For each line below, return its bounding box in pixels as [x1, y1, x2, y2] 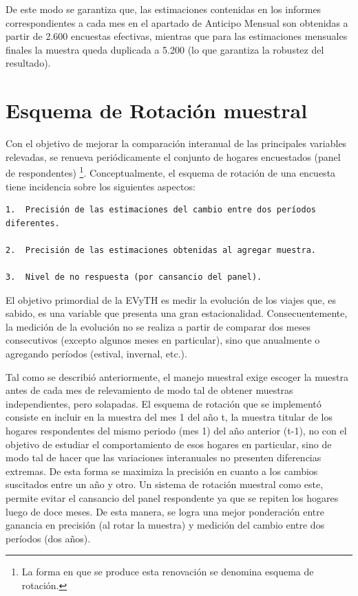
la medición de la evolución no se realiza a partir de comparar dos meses [6, 319, 311, 333]
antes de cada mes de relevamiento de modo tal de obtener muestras [6, 383, 293, 397]
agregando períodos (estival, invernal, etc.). [6, 346, 187, 361]
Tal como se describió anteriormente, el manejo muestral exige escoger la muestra [6, 369, 348, 384]
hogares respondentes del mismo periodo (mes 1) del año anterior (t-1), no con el [6, 423, 347, 438]
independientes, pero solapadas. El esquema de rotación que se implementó [6, 396, 322, 410]
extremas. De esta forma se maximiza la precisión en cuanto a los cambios [6, 463, 318, 478]
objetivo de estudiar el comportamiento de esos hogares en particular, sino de [6, 437, 332, 451]
